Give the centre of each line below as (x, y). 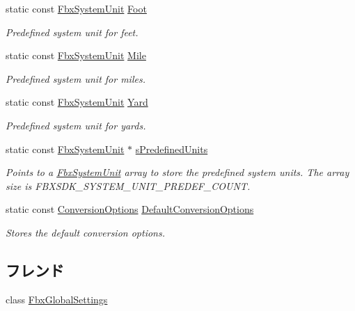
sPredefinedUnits (172, 149)
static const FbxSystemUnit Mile (76, 55)
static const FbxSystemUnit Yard (77, 102)
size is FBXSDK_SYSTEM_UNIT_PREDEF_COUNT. (128, 185)
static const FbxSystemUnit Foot (76, 8)
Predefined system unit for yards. (76, 125)
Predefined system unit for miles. (76, 78)
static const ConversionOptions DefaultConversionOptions (130, 209)
